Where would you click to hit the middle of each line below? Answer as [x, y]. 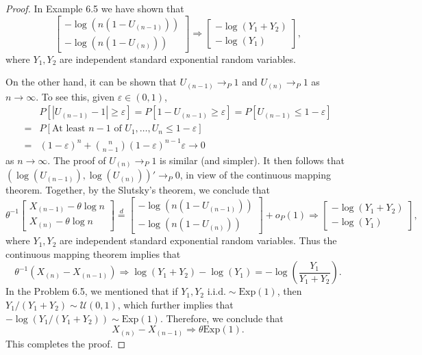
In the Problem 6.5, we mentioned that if [92, 291]
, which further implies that [175, 304]
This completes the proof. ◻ [66, 343]
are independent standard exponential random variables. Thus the [198, 240]
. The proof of [77, 160]
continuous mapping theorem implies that [93, 253]
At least [69, 129]
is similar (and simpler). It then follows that [252, 160]
